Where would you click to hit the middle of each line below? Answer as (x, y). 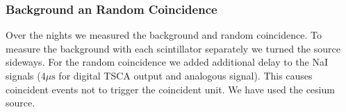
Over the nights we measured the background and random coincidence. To (164, 35)
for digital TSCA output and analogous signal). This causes (186, 75)
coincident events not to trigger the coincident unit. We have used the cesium (170, 89)
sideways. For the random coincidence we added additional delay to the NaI (167, 62)
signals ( (23, 75)
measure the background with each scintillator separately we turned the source (173, 48)
